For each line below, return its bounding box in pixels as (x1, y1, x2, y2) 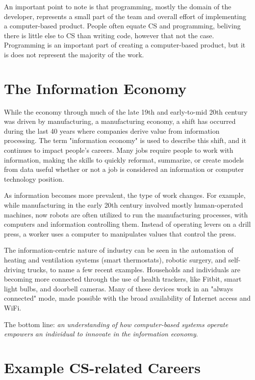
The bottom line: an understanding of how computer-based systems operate (4, 319, 229, 329)
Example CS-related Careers (4, 357, 201, 377)
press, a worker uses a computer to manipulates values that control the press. (4, 228, 236, 238)
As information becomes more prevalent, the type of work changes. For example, (4, 190, 246, 200)
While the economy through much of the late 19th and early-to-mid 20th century (4, 106, 248, 117)
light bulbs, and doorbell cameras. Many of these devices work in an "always (4, 283, 233, 293)
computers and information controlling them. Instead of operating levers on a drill (4, 219, 251, 229)
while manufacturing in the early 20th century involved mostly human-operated (4, 200, 243, 210)
